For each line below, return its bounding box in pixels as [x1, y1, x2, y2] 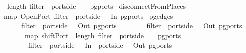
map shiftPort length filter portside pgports [24, 30, 181, 40]
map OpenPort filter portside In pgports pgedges [4, 10, 173, 21]
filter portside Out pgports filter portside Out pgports [21, 20, 242, 31]
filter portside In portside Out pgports [28, 40, 172, 50]
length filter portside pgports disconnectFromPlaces [7, 1, 186, 11]
